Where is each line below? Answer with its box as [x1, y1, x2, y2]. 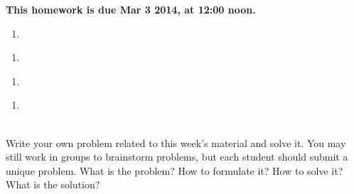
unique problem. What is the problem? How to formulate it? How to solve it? [6, 163, 343, 178]
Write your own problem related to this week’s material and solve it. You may [6, 135, 346, 150]
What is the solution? [6, 177, 100, 192]
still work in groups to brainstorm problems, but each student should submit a [6, 149, 348, 164]
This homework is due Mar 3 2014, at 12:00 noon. [6, 2, 256, 16]
